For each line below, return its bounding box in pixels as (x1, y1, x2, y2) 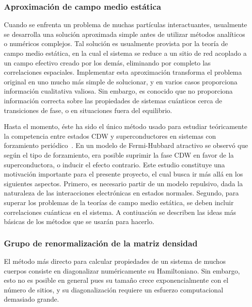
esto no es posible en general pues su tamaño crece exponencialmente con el (4, 275, 229, 285)
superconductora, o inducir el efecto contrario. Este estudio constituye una (4, 159, 225, 169)
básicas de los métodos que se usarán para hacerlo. (4, 216, 155, 226)
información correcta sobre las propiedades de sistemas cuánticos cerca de (4, 95, 222, 105)
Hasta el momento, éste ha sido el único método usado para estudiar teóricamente (4, 121, 248, 131)
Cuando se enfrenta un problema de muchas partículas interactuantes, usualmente (4, 19, 247, 30)
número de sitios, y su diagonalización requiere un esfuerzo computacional (4, 284, 223, 294)
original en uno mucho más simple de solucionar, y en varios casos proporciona (4, 76, 237, 86)
